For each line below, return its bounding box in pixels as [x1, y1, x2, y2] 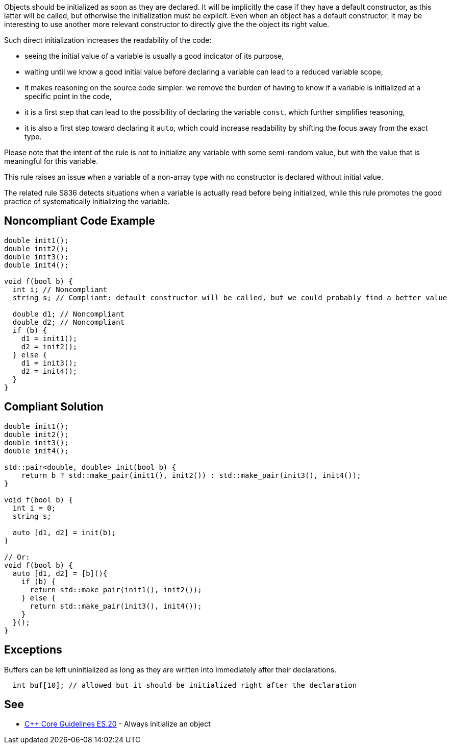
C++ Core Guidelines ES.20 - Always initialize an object [24, 719, 211, 729]
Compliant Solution [4, 400, 104, 414]
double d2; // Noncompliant [12, 318, 125, 326]
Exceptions [4, 643, 62, 657]
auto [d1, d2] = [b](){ [12, 569, 108, 577]
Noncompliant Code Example [4, 214, 155, 228]
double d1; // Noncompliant [12, 309, 125, 318]
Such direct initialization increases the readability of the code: [4, 36, 212, 44]
